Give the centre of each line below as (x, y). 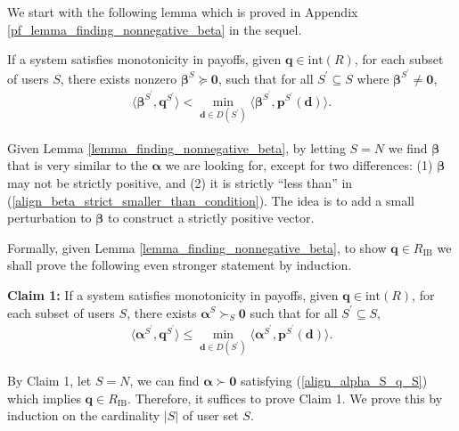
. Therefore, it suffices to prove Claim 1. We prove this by (285, 398)
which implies (44, 398)
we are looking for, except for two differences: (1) (299, 165)
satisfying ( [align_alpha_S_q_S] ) (334, 380)
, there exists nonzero (119, 78)
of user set (210, 415)
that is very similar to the (78, 165)
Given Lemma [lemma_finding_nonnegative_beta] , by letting (176, 147)
